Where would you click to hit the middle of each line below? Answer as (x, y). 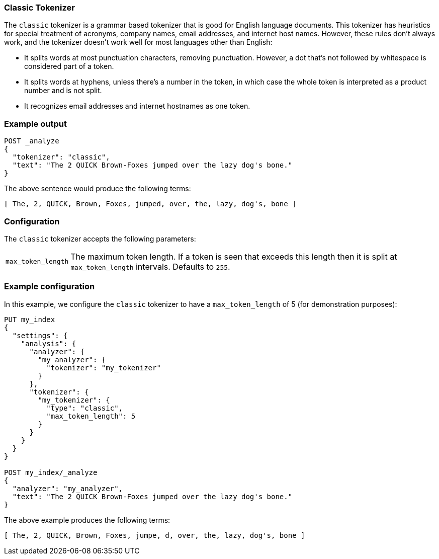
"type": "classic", (85, 408)
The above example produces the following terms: (87, 520)
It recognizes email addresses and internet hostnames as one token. (137, 106)
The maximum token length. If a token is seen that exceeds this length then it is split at (234, 256)
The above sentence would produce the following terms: (98, 189)
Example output (35, 124)
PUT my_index (30, 319)
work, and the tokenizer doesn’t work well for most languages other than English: (138, 42)
